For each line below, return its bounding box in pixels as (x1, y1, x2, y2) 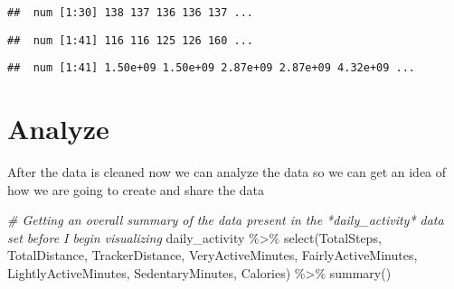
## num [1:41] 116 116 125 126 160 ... (7, 33, 254, 47)
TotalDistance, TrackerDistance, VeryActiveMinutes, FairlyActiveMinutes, (7, 246, 418, 265)
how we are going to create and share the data (7, 180, 265, 199)
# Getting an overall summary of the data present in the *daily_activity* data (7, 210, 444, 229)
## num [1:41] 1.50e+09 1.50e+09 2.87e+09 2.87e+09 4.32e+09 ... (7, 61, 416, 75)
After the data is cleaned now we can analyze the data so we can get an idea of (7, 163, 447, 182)
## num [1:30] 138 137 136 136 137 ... (7, 6, 254, 19)
